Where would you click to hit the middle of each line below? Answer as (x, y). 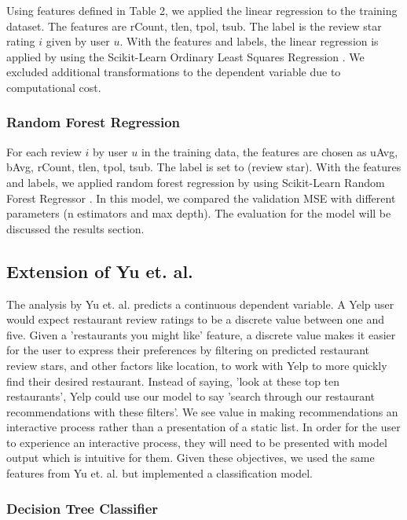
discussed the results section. (75, 228)
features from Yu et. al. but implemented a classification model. (159, 473)
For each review (44, 151)
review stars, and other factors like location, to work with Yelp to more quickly (197, 365)
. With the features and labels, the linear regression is (249, 41)
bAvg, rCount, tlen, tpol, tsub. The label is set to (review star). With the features (204, 167)
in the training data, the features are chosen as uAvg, (269, 151)
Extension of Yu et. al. (100, 271)
